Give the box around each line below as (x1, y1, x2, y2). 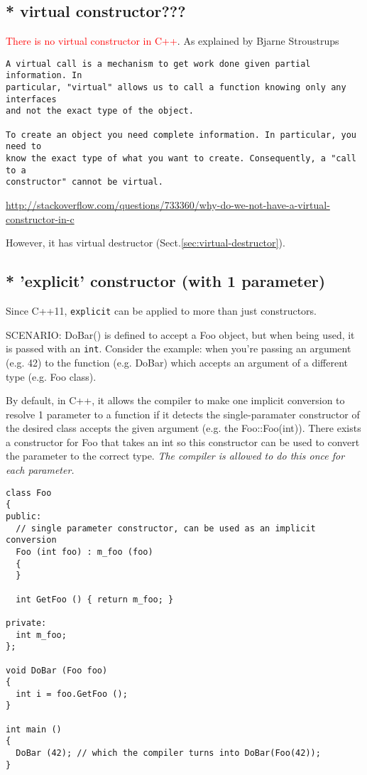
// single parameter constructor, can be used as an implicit (16, 523, 316, 533)
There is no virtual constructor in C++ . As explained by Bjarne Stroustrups (6, 33, 339, 48)
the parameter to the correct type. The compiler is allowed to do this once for (6, 448, 345, 463)
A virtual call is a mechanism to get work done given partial (6, 58, 311, 69)
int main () (6, 724, 62, 735)
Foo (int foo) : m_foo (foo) (16, 546, 153, 557)
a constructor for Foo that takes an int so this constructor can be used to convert (6, 434, 360, 449)
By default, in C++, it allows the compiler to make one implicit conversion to (6, 393, 345, 408)
